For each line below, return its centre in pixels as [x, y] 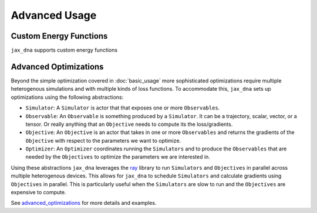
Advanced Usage [54, 15]
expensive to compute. [38, 193]
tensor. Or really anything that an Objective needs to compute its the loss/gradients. [129, 124]
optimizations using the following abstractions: [67, 97]
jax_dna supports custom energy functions [64, 50]
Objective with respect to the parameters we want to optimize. [103, 140]
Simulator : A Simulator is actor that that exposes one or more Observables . [123, 108]
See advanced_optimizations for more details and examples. [84, 203]
